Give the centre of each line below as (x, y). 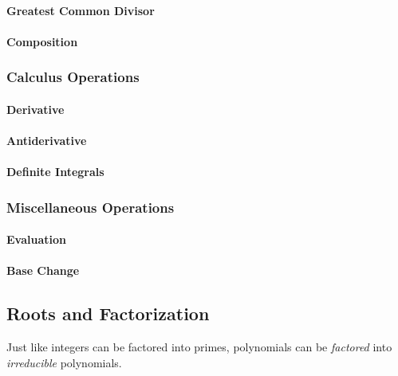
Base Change (43, 270)
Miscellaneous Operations (91, 207)
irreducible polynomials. (64, 362)
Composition (42, 41)
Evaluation (36, 239)
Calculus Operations (73, 77)
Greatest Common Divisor (81, 10)
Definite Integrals (55, 172)
